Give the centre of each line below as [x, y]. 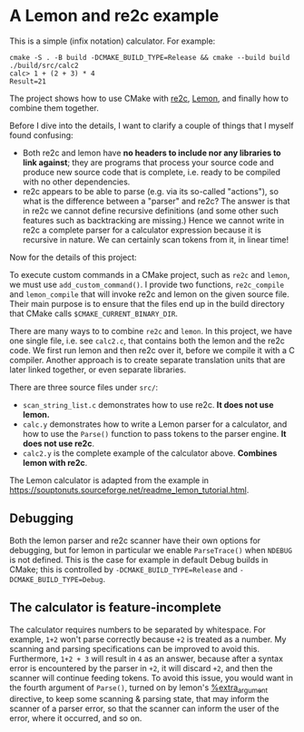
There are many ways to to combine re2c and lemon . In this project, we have [151, 331]
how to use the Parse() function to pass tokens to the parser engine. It [154, 433]
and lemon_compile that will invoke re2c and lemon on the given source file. [149, 294]
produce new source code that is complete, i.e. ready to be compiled [152, 172]
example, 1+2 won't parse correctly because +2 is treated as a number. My [148, 639]
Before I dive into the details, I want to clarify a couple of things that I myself [152, 125]
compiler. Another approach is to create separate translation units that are [147, 360]
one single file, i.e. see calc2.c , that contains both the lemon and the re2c [147, 341]
